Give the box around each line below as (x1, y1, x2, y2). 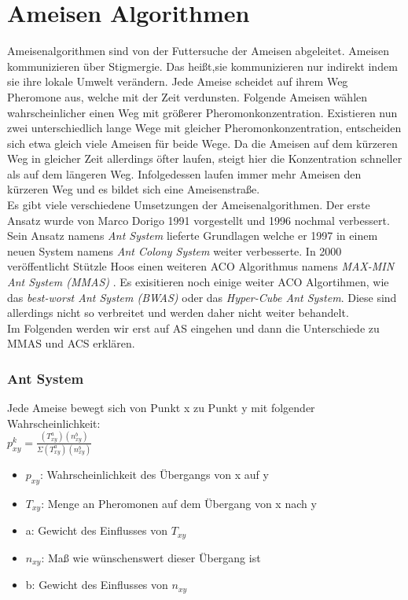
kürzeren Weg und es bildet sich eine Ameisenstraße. (7, 181, 260, 197)
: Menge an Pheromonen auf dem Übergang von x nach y (41, 495, 317, 511)
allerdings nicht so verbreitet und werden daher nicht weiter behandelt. (7, 304, 349, 321)
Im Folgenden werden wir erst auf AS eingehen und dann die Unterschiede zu (7, 319, 380, 336)
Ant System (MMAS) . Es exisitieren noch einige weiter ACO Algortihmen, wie (7, 274, 389, 290)
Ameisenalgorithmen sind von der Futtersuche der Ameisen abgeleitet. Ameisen (7, 42, 390, 59)
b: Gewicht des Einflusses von (25, 576, 168, 593)
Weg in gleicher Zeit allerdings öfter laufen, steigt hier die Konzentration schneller (7, 150, 402, 167)
